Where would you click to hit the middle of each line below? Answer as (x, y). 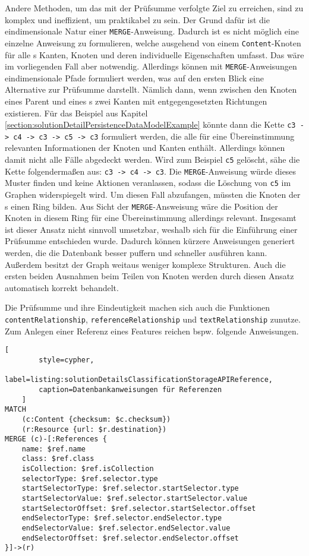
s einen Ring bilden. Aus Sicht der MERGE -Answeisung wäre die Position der (141, 206)
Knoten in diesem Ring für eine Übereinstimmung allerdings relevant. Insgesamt (151, 218)
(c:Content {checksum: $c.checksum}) (96, 419)
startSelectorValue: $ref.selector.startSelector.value (135, 499)
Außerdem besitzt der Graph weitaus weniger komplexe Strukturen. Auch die (145, 264)
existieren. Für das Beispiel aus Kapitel (76, 113)
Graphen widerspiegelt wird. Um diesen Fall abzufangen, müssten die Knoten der (153, 194)
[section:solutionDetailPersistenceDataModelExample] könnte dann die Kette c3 (150, 124)
